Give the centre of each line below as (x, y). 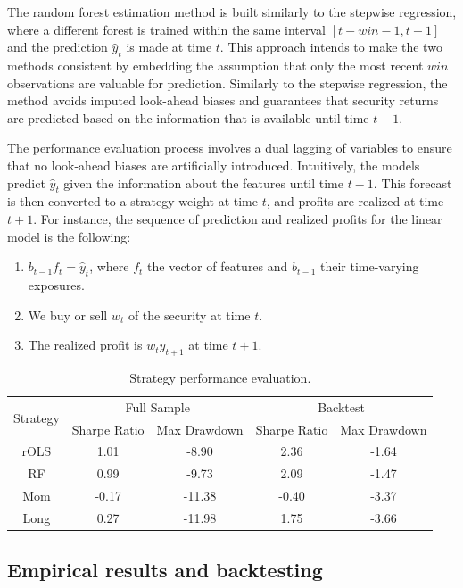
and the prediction (58, 47)
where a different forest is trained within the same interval (167, 29)
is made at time (169, 47)
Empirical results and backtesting (165, 570)
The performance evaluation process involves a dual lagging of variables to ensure (230, 148)
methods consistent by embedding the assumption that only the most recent (215, 65)
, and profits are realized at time (355, 201)
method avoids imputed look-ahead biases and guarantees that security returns (223, 100)
